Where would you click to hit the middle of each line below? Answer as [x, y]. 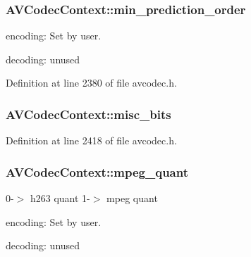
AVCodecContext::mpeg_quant [97, 171]
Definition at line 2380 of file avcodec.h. [91, 83]
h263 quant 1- [60, 198]
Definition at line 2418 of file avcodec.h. [91, 140]
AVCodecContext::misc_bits [88, 114]
